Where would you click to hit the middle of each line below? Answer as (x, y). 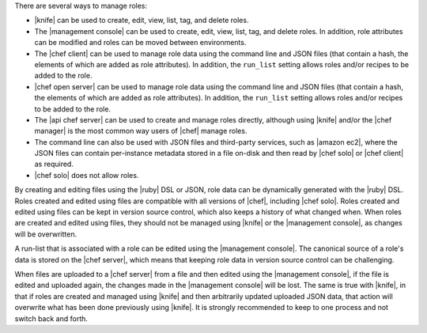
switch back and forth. (51, 318)
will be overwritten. (46, 234)
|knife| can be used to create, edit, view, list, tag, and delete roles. (142, 21)
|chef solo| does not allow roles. (87, 175)
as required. (54, 164)
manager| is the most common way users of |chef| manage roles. (141, 131)
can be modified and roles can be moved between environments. (140, 43)
